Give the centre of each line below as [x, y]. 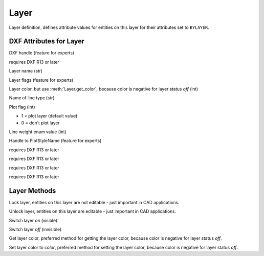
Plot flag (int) [22, 107]
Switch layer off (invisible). [36, 229]
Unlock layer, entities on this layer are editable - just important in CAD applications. [92, 211]
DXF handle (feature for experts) [42, 53]
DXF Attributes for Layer [47, 41]
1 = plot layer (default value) [49, 116]
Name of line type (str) [32, 98]
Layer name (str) [26, 71]
